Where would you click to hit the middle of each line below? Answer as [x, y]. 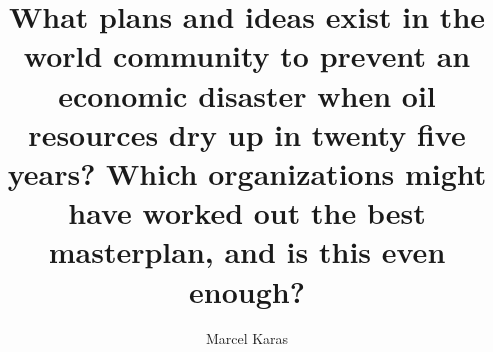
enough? [247, 290]
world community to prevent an [247, 55]
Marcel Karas [247, 338]
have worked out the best [247, 212]
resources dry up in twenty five [247, 133]
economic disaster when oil [247, 94]
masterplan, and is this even [247, 251]
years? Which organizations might [247, 172]
